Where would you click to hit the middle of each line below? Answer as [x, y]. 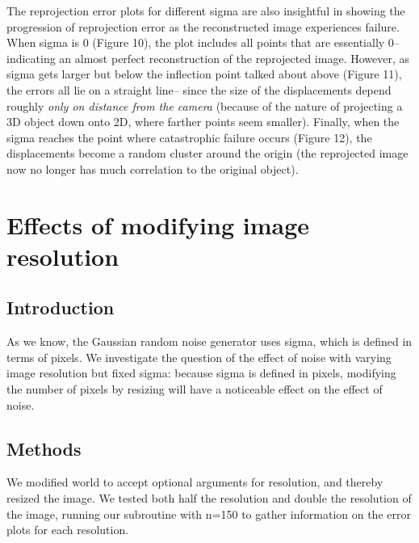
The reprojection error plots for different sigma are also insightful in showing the [206, 11]
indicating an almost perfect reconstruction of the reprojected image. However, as [208, 58]
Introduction [61, 307]
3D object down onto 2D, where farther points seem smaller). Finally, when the [203, 122]
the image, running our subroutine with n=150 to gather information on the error [209, 514]
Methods [44, 448]
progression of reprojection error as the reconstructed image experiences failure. [203, 26]
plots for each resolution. [68, 530]
